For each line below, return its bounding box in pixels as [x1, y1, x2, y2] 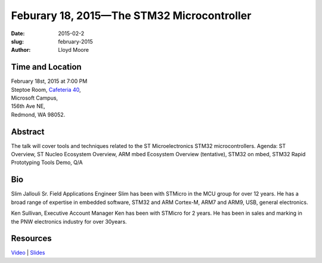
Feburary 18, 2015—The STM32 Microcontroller [11, 9, 252, 22]
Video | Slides [11, 249, 45, 256]
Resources [11, 233, 52, 244]
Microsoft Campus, [11, 94, 58, 101]
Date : [11, 30, 25, 37]
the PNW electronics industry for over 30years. [11, 218, 128, 225]
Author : [11, 47, 31, 54]
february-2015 [58, 38, 94, 45]
